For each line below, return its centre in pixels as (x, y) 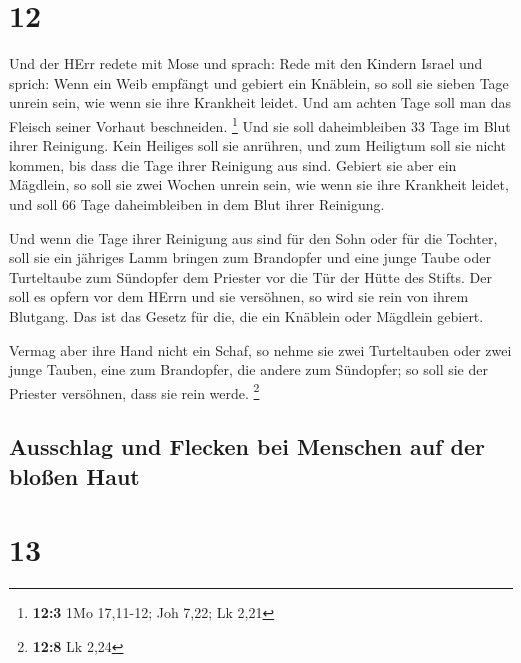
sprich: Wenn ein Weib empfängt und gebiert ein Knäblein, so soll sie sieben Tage (259, 82)
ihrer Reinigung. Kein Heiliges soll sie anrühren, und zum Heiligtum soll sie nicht (257, 145)
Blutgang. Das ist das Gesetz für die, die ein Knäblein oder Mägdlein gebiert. (246, 315)
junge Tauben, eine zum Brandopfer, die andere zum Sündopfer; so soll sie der (248, 369)
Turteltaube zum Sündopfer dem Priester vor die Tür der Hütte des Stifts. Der (250, 276)
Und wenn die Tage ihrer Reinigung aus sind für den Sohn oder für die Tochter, (253, 237)
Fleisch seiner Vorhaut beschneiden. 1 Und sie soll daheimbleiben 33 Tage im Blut (260, 124)
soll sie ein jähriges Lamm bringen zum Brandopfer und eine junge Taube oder (250, 257)
